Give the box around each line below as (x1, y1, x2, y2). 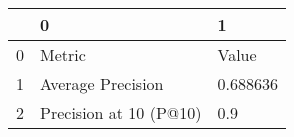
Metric (40, 43, 86, 66)
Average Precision (40, 72, 164, 95)
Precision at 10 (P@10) (40, 101, 202, 124)
